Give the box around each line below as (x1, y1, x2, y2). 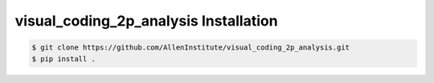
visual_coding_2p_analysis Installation (14, 12, 278, 30)
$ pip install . (31, 54, 96, 63)
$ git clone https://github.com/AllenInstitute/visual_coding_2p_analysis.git (31, 43, 350, 52)
